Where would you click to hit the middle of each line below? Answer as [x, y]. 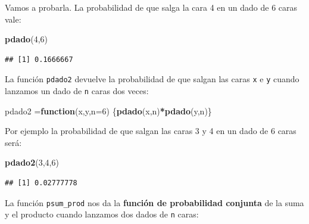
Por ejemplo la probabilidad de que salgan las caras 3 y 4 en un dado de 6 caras [151, 131]
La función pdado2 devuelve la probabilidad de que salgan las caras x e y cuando [152, 79]
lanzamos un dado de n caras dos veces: [77, 91]
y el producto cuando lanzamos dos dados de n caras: [102, 214]
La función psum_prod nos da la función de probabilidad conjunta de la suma [154, 202]
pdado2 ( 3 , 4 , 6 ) [32, 162]
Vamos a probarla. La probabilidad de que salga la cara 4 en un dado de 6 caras [151, 7]
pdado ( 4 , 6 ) [26, 39]
